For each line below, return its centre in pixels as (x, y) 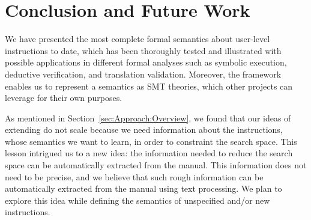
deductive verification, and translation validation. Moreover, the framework (143, 74)
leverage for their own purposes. (64, 98)
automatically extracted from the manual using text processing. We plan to (143, 188)
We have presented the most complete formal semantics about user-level (137, 39)
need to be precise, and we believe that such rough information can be (134, 176)
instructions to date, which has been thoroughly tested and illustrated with (143, 50)
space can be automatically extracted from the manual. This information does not (156, 165)
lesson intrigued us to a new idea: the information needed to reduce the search (149, 153)
